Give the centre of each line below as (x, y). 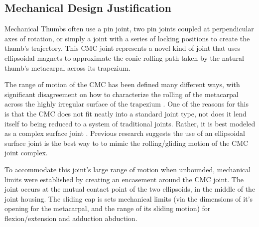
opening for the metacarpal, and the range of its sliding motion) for (108, 208)
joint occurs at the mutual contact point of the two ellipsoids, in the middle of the (130, 189)
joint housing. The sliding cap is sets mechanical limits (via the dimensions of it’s (129, 198)
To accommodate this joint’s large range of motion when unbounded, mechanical (128, 169)
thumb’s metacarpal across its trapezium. (67, 67)
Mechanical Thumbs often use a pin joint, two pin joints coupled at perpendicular (129, 29)
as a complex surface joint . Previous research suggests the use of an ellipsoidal (125, 133)
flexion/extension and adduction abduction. (71, 218)
